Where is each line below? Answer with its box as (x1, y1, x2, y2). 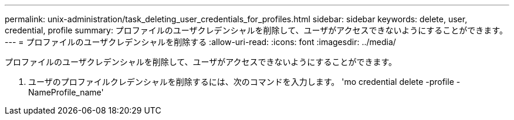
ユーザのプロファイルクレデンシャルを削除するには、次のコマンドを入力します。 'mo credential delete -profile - (28, 77, 461, 87)
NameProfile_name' (28, 87, 104, 97)
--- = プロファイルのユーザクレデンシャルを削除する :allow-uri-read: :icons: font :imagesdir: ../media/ (5, 37, 396, 47)
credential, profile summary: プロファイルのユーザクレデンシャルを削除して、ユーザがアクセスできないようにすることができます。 (5, 25, 508, 35)
